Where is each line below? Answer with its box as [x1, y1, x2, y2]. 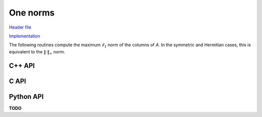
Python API [9, 92, 44, 100]
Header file [9, 24, 32, 30]
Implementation [9, 33, 40, 39]
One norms [9, 7, 55, 18]
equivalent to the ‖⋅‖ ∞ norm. [9, 49, 65, 56]
